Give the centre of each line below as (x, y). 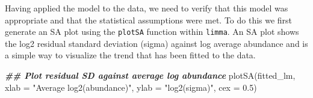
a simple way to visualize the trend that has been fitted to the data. (130, 55)
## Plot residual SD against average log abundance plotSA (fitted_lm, (150, 75)
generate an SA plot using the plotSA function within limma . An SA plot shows (152, 32)
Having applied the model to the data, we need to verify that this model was (147, 8)
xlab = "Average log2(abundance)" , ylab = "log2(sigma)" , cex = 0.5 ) (131, 87)
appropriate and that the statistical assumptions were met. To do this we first (149, 20)
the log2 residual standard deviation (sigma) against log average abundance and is (156, 43)
